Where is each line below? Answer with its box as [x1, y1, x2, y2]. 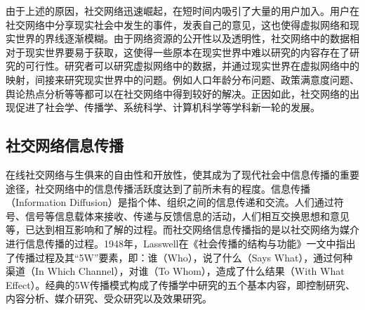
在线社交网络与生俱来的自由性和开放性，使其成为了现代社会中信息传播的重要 [6, 167, 359, 181]
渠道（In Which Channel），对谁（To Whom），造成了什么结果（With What [6, 264, 345, 278]
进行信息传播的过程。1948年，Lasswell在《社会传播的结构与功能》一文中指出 [6, 235, 356, 250]
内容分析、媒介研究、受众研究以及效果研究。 [6, 291, 212, 306]
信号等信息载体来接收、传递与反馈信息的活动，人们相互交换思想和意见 [25, 208, 350, 223]
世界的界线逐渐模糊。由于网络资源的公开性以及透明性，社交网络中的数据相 [15, 31, 359, 46]
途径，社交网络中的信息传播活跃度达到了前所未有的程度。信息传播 [6, 181, 310, 195]
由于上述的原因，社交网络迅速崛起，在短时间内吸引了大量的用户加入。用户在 [6, 4, 359, 18]
